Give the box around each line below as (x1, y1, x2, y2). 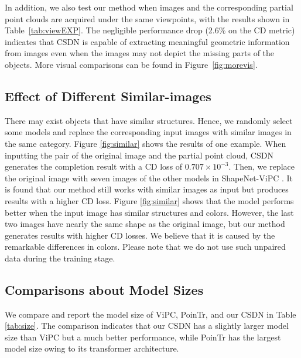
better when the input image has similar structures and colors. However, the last (5, 206, 294, 218)
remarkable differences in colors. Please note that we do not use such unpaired (5, 240, 286, 253)
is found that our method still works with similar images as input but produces (5, 183, 289, 195)
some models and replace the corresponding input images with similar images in (5, 126, 292, 138)
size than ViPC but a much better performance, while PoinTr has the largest (5, 331, 281, 343)
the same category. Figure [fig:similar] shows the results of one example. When (5, 137, 286, 149)
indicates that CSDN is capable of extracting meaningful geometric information (5, 35, 290, 47)
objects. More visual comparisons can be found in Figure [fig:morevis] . (5, 58, 258, 70)
